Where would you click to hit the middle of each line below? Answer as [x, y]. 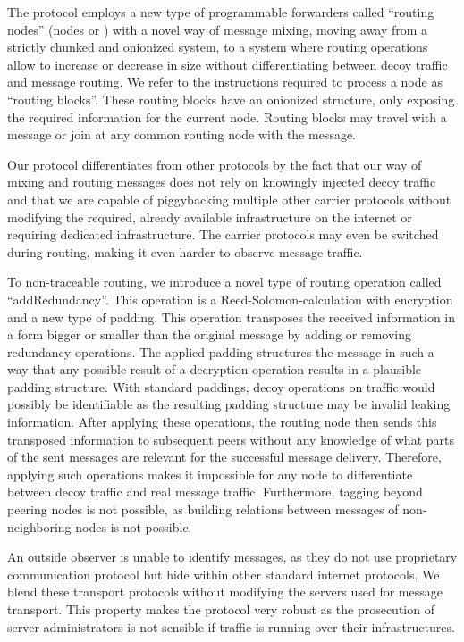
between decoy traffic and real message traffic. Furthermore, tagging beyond [215, 492]
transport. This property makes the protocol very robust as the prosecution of [221, 609]
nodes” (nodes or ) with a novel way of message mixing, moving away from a [218, 29]
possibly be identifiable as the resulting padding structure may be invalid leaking [229, 404]
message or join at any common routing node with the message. [182, 134]
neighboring [39, 526]
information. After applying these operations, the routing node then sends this [222, 422]
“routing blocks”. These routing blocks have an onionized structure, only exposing [231, 99]
